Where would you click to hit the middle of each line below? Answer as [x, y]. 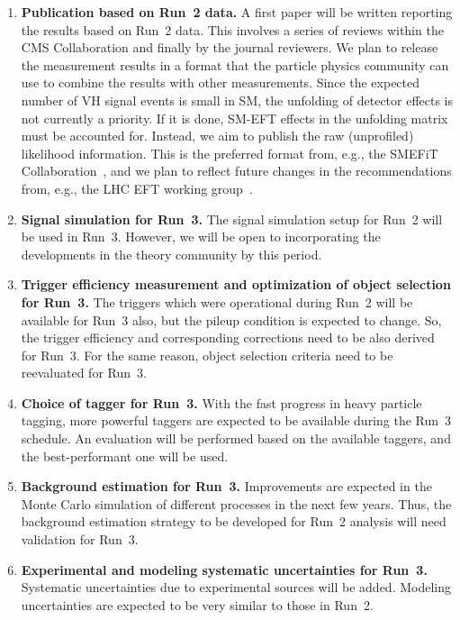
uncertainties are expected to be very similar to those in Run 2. [197, 604]
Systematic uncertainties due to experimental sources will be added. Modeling [236, 587]
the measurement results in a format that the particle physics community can [235, 64]
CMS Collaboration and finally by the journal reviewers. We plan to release [230, 47]
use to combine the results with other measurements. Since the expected [221, 82]
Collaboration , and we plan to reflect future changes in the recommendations [236, 171]
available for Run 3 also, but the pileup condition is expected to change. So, [231, 319]
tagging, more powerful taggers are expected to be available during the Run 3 [236, 420]
